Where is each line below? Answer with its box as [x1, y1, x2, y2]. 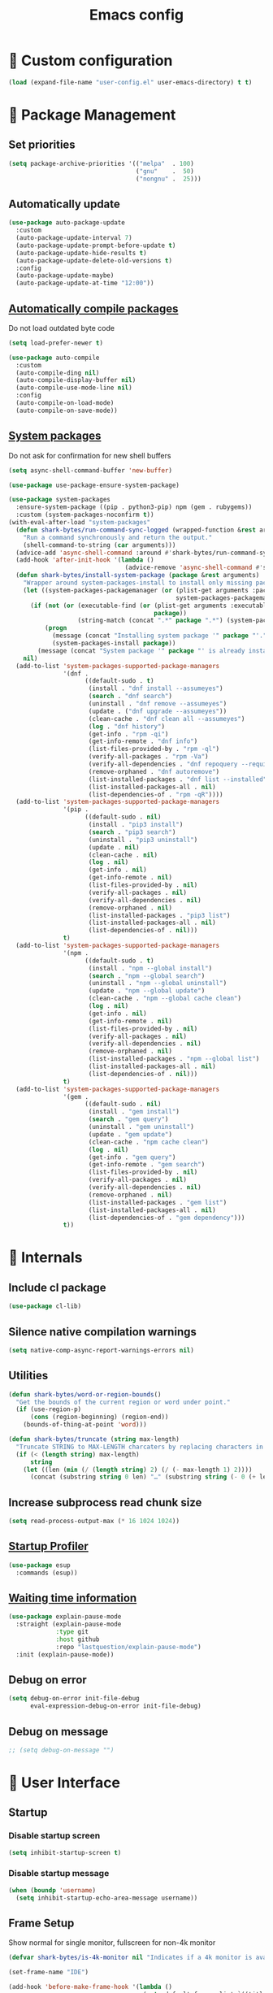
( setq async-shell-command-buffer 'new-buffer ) [8, 466, 173, 475]
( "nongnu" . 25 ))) [135, 175, 201, 183]
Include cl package [8, 1280, 106, 1294]
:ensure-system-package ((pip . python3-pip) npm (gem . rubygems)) [15, 503, 253, 511]
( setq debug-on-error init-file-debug [8, 1695, 140, 1703]
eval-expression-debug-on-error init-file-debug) [29, 1702, 201, 1710]
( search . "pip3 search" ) [88, 827, 176, 836]
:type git [55, 1628, 89, 1636]
